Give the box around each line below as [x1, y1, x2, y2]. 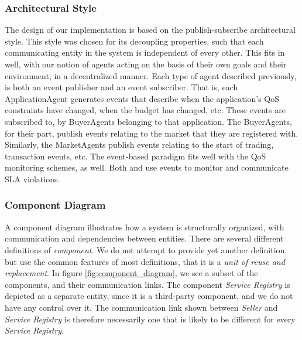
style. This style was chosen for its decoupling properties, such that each [5, 35, 264, 47]
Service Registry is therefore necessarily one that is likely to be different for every [5, 312, 296, 325]
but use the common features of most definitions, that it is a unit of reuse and [5, 255, 285, 267]
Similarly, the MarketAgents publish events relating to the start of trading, [5, 138, 274, 151]
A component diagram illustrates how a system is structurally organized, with [5, 220, 284, 233]
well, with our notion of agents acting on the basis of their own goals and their [5, 58, 287, 70]
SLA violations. [5, 172, 60, 185]
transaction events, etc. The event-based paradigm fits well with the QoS [5, 149, 266, 162]
